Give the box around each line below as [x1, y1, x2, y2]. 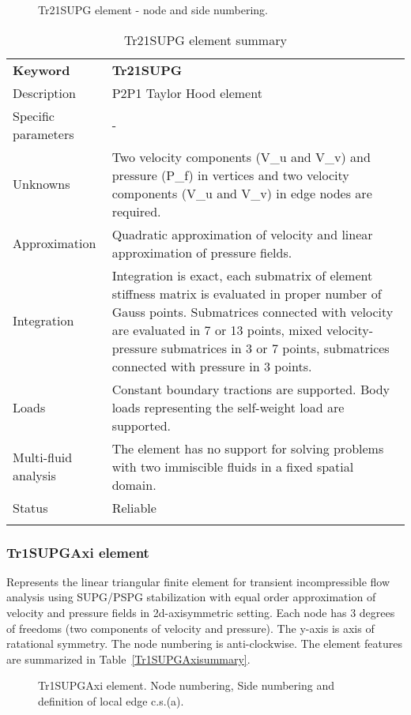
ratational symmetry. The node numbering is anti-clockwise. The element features [6, 635, 402, 652]
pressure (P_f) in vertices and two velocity [111, 165, 349, 184]
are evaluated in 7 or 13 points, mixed [111, 320, 322, 339]
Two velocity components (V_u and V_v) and [111, 147, 371, 166]
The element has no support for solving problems [111, 438, 384, 457]
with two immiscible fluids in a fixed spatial [111, 457, 354, 476]
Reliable [111, 498, 156, 517]
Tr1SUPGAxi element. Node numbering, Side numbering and [38, 677, 334, 694]
